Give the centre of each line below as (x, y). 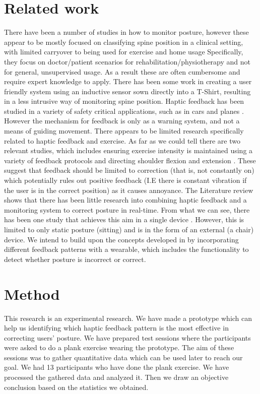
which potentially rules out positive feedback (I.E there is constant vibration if (125, 180)
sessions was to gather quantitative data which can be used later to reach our (123, 357)
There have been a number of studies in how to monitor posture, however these (126, 32)
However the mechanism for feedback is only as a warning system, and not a (122, 121)
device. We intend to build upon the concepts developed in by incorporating (121, 239)
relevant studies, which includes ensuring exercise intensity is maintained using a (128, 150)
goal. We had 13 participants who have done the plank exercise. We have (117, 367)
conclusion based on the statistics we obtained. (76, 387)
